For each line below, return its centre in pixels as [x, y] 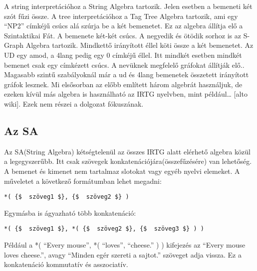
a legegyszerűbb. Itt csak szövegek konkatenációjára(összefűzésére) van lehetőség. [128, 161]
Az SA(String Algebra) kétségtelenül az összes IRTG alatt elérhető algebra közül [127, 151]
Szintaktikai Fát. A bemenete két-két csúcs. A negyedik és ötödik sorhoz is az [123, 35]
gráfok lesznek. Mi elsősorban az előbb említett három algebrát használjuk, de [123, 84]
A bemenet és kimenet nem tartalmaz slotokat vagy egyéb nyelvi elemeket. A [122, 171]
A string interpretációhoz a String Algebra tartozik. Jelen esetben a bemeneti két [128, 6]
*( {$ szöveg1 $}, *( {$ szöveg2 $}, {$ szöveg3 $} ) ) [104, 229]
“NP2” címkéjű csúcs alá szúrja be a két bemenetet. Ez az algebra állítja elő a [124, 26]
